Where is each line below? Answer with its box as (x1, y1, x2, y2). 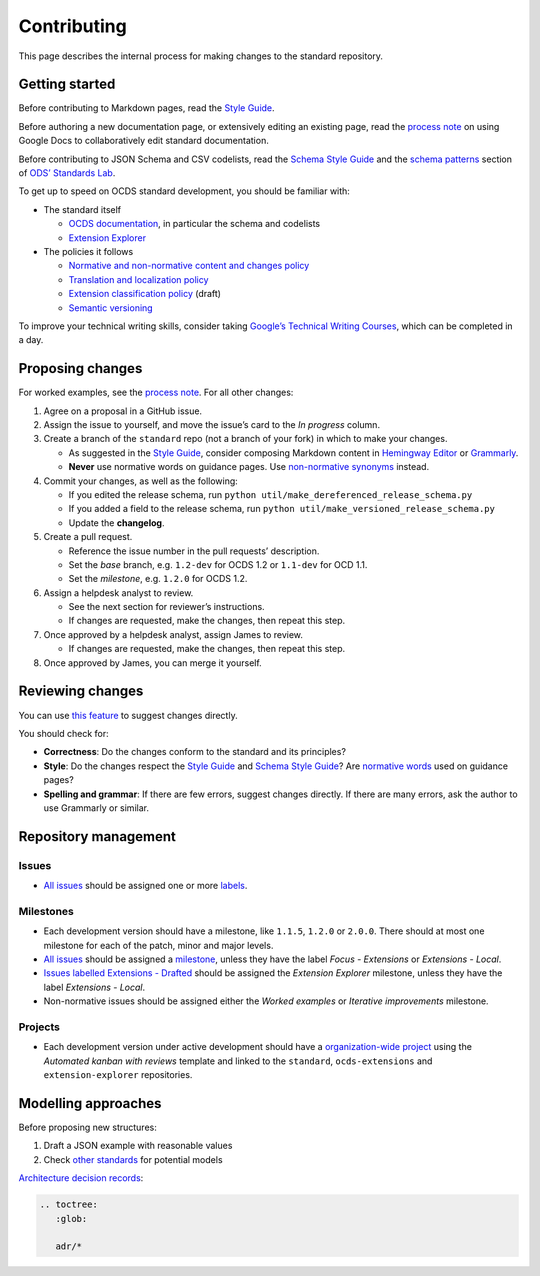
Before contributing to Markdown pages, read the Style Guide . (18, 102, 275, 114)
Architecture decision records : (18, 1172, 144, 1184)
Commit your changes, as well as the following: (43, 475, 239, 487)
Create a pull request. (43, 531, 133, 543)
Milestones (18, 904, 74, 918)
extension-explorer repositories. (43, 1069, 193, 1081)
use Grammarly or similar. (43, 801, 150, 814)
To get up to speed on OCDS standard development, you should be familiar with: (18, 185, 350, 197)
